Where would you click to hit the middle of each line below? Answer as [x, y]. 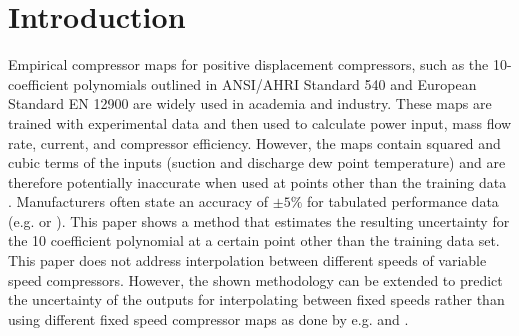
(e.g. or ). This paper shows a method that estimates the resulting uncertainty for [259, 220]
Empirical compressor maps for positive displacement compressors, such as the [248, 64]
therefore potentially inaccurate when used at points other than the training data [257, 181]
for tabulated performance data [402, 201]
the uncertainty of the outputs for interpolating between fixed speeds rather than [256, 299]
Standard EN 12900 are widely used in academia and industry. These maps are [250, 103]
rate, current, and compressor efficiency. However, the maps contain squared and [254, 142]
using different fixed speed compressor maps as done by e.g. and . [208, 318]
